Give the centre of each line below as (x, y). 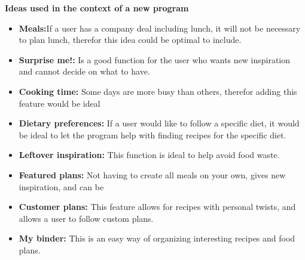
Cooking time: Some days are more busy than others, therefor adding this (158, 91)
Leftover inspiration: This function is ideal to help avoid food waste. (149, 155)
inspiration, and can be (61, 186)
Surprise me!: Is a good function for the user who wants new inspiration (155, 59)
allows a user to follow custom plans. (86, 218)
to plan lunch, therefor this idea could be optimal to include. (130, 40)
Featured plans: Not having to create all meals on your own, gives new (152, 174)
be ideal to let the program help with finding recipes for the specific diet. (152, 134)
